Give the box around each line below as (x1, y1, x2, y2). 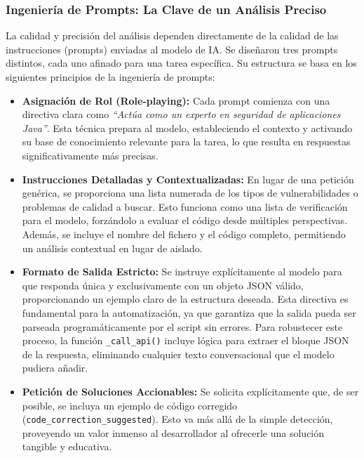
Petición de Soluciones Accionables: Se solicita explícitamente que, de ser (22, 384, 359, 398)
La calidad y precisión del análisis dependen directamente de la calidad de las (6, 28, 339, 43)
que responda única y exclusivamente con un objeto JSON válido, (22, 277, 304, 292)
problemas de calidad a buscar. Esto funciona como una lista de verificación (22, 199, 348, 214)
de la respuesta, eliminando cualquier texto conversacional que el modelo (22, 346, 335, 361)
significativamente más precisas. (22, 148, 159, 162)
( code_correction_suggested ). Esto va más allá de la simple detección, (22, 412, 333, 426)
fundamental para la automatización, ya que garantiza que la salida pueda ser (22, 305, 356, 320)
